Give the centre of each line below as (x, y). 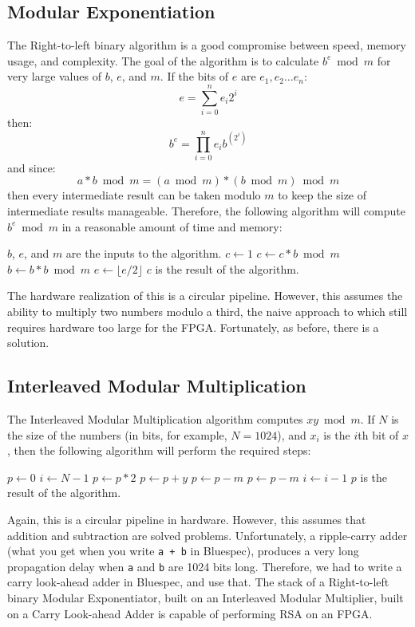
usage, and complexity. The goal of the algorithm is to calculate (163, 60)
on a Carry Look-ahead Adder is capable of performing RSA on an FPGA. (190, 613)
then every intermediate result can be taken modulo (134, 195)
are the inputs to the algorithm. (144, 253)
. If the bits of (194, 76)
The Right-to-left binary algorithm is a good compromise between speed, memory (207, 45)
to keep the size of (322, 195)
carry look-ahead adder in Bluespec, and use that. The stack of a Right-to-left (198, 582)
